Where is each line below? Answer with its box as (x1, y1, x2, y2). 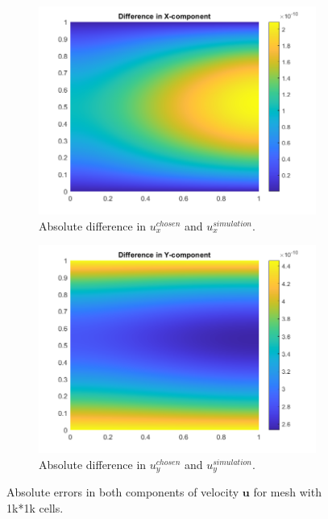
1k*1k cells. (6, 499, 64, 516)
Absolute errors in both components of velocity (6, 484, 239, 500)
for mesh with (253, 484, 322, 500)
